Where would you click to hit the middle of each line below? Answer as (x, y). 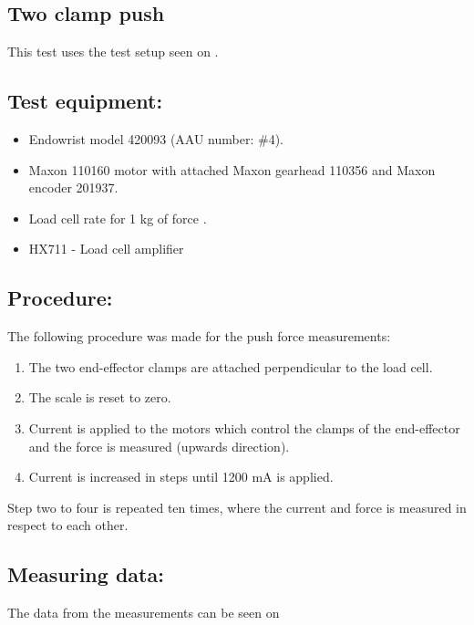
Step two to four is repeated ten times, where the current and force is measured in (237, 507)
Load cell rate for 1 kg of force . (118, 218)
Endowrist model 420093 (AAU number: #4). (156, 139)
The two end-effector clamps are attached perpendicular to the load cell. (231, 366)
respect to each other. (68, 525)
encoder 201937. (73, 187)
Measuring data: (86, 574)
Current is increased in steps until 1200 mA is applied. (181, 477)
